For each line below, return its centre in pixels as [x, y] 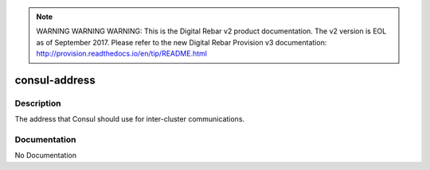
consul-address [55, 80]
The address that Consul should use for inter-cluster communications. [130, 119]
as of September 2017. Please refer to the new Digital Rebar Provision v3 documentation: [182, 42]
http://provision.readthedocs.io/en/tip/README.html [121, 54]
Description [38, 103]
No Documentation [46, 156]
